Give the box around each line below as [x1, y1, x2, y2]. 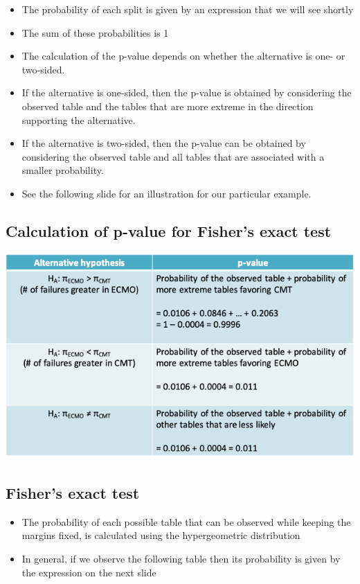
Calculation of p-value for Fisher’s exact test [6, 220, 332, 241]
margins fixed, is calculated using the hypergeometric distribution [21, 528, 300, 542]
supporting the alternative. [21, 112, 136, 127]
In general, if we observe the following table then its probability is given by [21, 551, 341, 565]
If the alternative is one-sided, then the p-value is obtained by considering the [21, 85, 352, 100]
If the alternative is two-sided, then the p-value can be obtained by [21, 136, 306, 150]
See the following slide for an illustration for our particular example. [21, 186, 312, 200]
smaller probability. [21, 163, 104, 177]
